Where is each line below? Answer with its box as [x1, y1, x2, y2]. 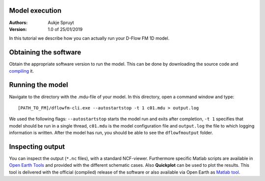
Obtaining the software [9, 48, 81, 56]
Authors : [9, 20, 28, 26]
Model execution [9, 6, 61, 15]
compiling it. [9, 68, 34, 74]
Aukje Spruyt [48, 20, 74, 26]
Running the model [9, 81, 68, 89]
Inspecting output [9, 142, 65, 151]
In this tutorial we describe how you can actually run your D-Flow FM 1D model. [9, 35, 169, 41]
